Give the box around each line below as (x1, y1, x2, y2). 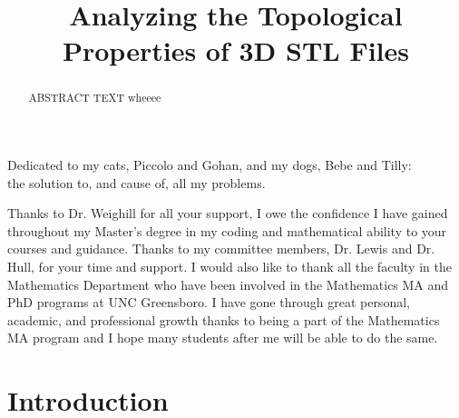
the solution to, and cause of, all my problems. (7, 173, 266, 192)
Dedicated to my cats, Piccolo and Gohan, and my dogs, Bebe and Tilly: (7, 155, 412, 174)
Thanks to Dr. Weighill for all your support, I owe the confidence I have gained (7, 204, 448, 223)
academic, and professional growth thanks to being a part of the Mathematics (7, 310, 440, 329)
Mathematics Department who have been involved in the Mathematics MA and (7, 274, 449, 294)
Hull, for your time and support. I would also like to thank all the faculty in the (7, 256, 452, 275)
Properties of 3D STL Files (62, 32, 409, 69)
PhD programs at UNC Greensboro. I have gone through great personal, (7, 293, 410, 312)
